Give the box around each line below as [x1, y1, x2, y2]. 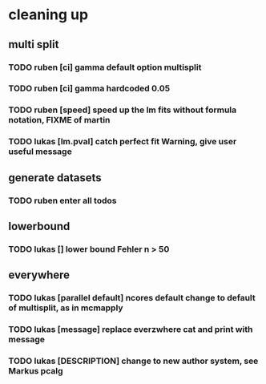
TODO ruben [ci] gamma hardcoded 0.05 [8, 83, 171, 94]
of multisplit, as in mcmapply [8, 302, 123, 313]
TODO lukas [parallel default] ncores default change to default [8, 293, 256, 304]
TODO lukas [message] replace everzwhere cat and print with [8, 324, 253, 335]
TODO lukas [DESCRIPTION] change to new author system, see [8, 355, 259, 366]
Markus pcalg [8, 366, 63, 377]
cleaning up [8, 6, 89, 24]
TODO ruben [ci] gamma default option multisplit [8, 62, 202, 73]
